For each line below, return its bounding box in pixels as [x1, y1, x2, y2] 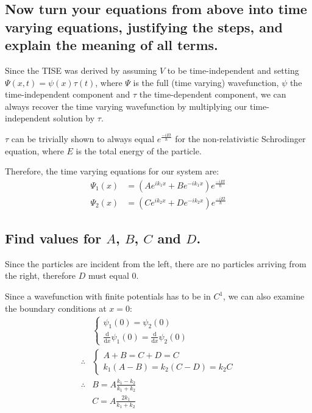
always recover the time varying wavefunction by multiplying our [5, 99, 247, 112]
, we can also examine [223, 290, 305, 303]
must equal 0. [88, 269, 139, 282]
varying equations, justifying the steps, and [5, 17, 283, 36]
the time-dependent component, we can [139, 88, 286, 101]
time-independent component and [5, 88, 130, 101]
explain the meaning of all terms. [5, 35, 218, 54]
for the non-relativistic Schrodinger [175, 132, 306, 145]
